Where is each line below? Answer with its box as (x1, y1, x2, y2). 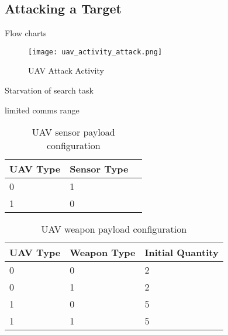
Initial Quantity (144, 246, 219, 260)
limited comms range (5, 103, 80, 116)
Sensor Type (70, 162, 129, 176)
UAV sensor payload (32, 125, 115, 139)
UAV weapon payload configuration (41, 222, 187, 236)
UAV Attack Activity (28, 64, 104, 77)
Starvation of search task (5, 84, 94, 96)
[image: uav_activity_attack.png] (28, 47, 163, 56)
